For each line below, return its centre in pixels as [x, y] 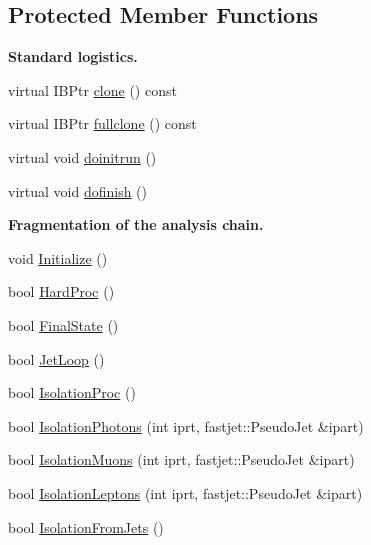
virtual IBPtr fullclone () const [102, 123]
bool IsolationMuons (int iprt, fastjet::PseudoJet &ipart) [181, 459]
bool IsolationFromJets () [86, 526]
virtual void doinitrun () [82, 156]
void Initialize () [58, 257]
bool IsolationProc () [72, 392]
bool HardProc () [61, 291]
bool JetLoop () [56, 358]
